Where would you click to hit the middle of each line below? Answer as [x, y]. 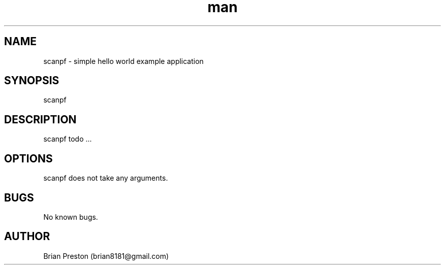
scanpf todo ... [68, 139]
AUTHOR [27, 237]
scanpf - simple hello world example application [123, 61]
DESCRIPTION [40, 119]
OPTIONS [28, 158]
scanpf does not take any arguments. [106, 178]
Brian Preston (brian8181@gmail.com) [106, 256]
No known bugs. [71, 217]
